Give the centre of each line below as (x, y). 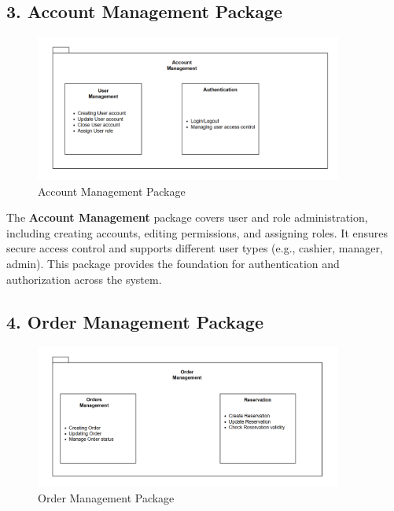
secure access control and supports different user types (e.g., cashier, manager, (195, 248)
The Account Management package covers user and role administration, (187, 217)
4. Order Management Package (135, 321)
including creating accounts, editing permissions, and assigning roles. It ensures (197, 232)
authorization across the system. (84, 279)
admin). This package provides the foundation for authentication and (173, 264)
